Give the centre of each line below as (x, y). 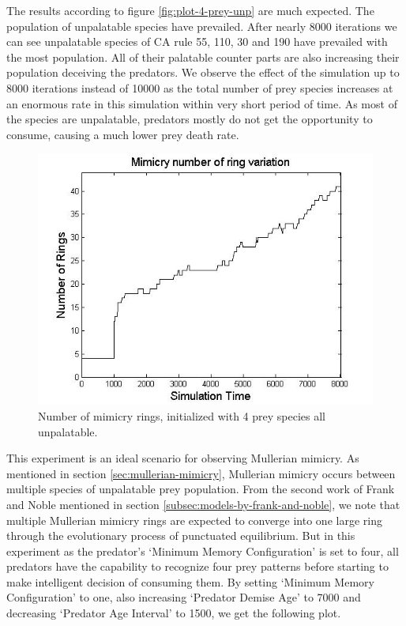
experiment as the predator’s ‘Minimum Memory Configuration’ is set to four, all (203, 551)
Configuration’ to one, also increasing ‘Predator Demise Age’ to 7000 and (184, 597)
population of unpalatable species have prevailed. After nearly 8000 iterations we (202, 26)
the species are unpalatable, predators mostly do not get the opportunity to (190, 119)
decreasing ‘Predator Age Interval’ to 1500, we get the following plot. (174, 613)
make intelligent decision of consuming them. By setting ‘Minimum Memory (190, 581)
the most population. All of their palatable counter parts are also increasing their (203, 57)
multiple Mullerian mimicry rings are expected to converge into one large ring (194, 520)
